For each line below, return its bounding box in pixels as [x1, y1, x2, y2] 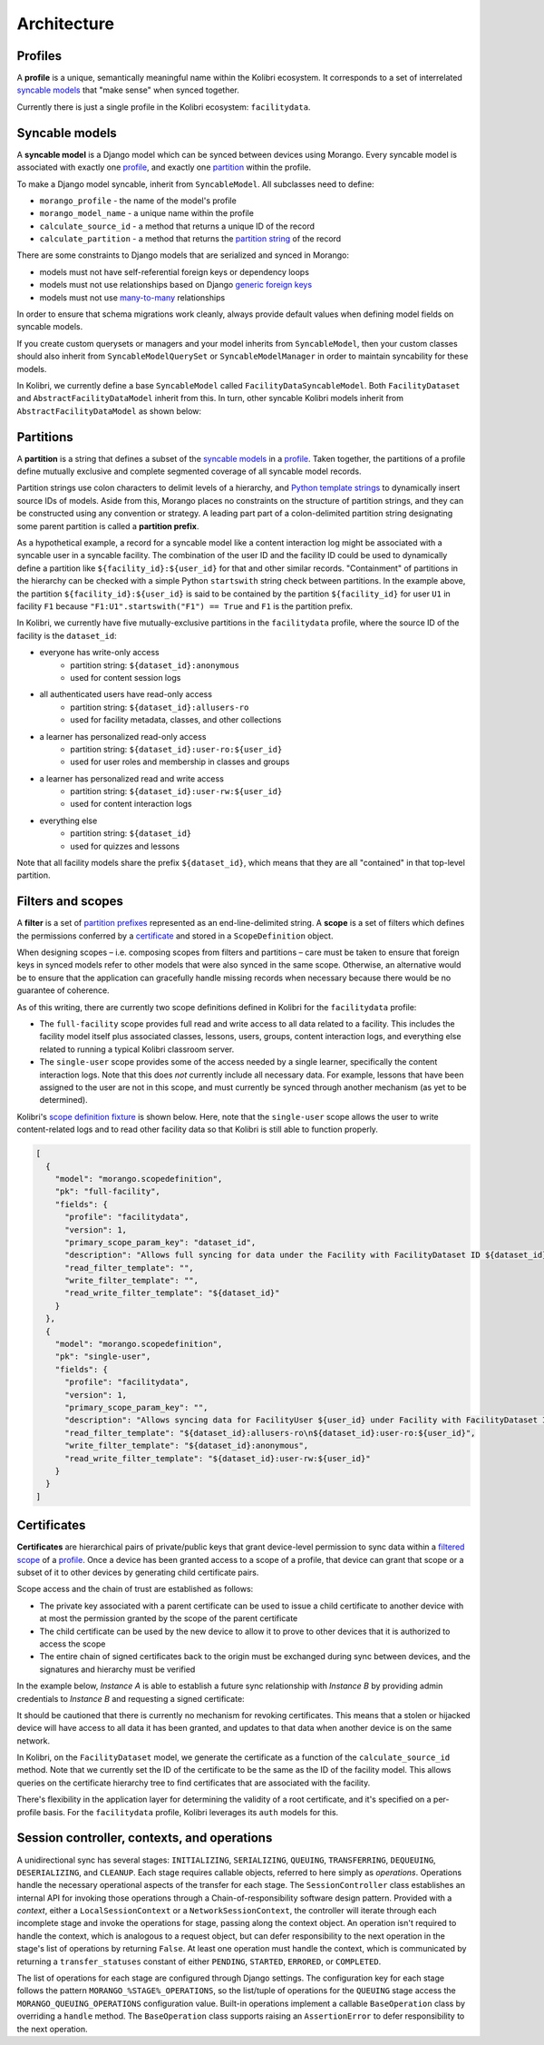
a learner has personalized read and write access [39, 772, 224, 784]
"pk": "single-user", [54, 1352, 151, 1362]
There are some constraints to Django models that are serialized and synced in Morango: [16, 250, 349, 261]
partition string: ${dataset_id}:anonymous [70, 659, 240, 671]
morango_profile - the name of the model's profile [39, 195, 238, 206]
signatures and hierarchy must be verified [39, 1664, 196, 1675]
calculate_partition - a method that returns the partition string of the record [39, 233, 342, 244]
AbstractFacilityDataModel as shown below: [16, 405, 202, 417]
